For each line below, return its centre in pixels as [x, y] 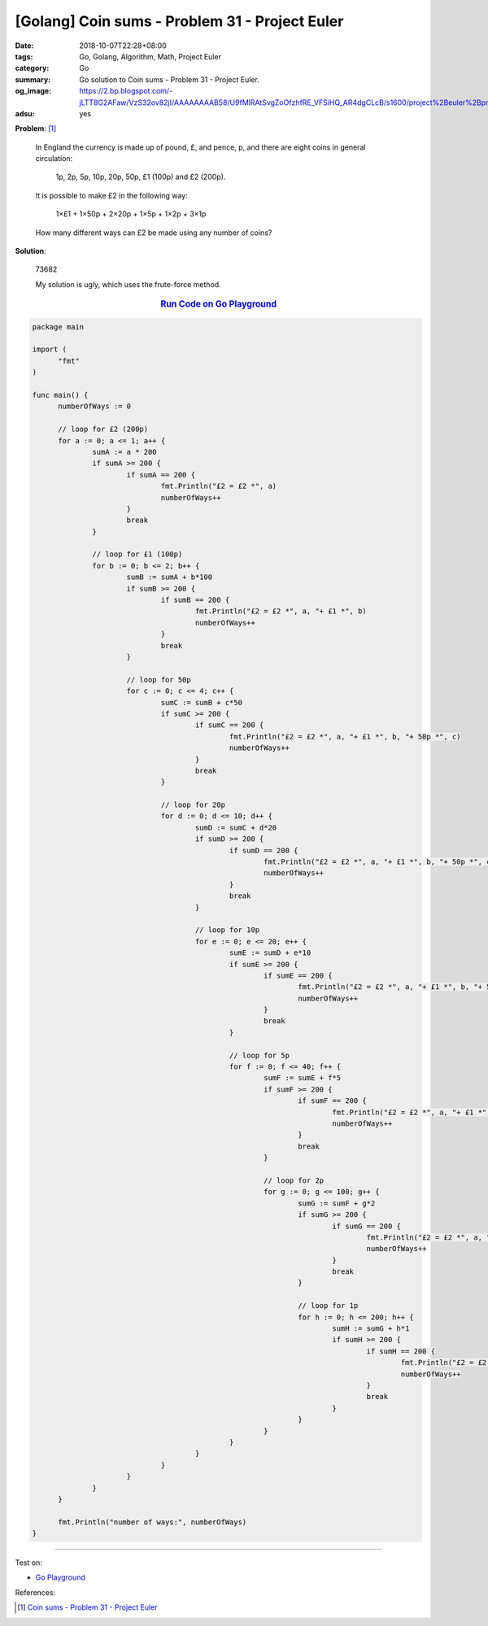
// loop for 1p [328, 1306]
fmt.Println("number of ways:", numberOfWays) [152, 1522]
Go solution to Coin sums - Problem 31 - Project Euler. [169, 79]
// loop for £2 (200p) [103, 429]
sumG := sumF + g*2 [337, 1203]
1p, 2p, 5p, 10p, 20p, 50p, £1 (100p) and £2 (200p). [141, 177]
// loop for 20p [193, 805]
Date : [24, 46]
